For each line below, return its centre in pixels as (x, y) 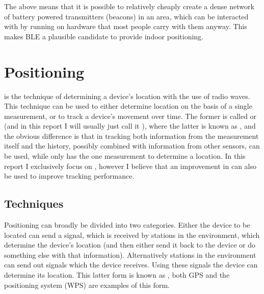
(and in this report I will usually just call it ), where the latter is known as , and (130, 126)
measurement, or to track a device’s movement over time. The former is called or (130, 116)
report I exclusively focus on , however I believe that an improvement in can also (130, 166)
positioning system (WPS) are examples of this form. (87, 285)
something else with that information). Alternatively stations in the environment (130, 254)
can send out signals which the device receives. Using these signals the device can (131, 265)
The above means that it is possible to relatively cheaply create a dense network (129, 6)
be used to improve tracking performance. (69, 176)
